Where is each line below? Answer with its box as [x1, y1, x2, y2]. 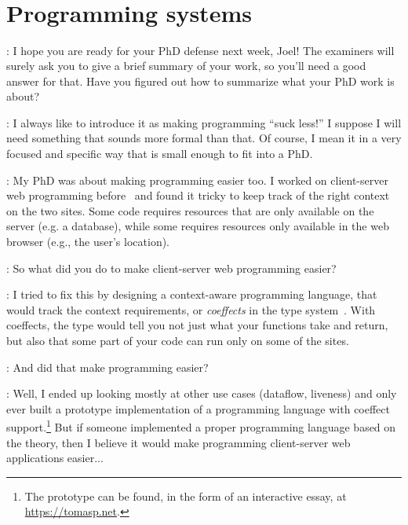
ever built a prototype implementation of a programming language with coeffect [6, 400, 390, 417]
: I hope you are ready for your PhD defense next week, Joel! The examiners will [6, 42, 395, 58]
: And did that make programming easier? [6, 358, 209, 375]
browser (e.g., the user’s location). [6, 233, 170, 250]
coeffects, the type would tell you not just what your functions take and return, [6, 317, 388, 333]
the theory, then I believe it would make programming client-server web [6, 434, 351, 450]
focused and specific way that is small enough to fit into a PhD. [6, 145, 313, 162]
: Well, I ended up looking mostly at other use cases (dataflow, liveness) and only [6, 385, 397, 402]
